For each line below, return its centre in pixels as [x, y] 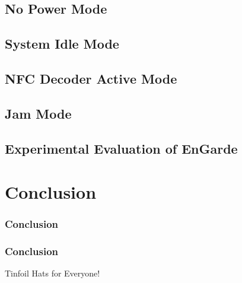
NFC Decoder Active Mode [91, 78]
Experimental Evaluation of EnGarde [121, 148]
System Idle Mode [62, 44]
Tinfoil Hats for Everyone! [52, 273]
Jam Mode [38, 113]
